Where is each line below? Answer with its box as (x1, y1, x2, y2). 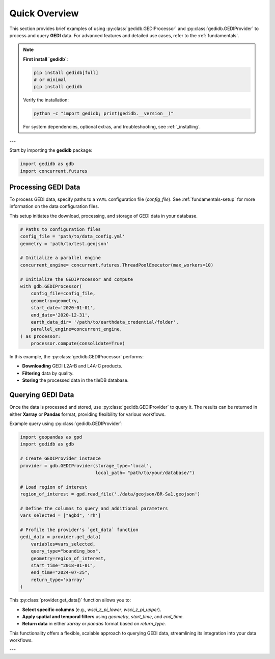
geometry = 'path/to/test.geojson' (20, 241, 109, 247)
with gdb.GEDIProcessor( (20, 283, 82, 289)
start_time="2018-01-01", (31, 562, 96, 568)
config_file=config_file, (31, 291, 96, 297)
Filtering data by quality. (22, 370, 74, 376)
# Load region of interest (20, 484, 88, 490)
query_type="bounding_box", (31, 548, 101, 554)
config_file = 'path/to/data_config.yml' (20, 233, 125, 240)
